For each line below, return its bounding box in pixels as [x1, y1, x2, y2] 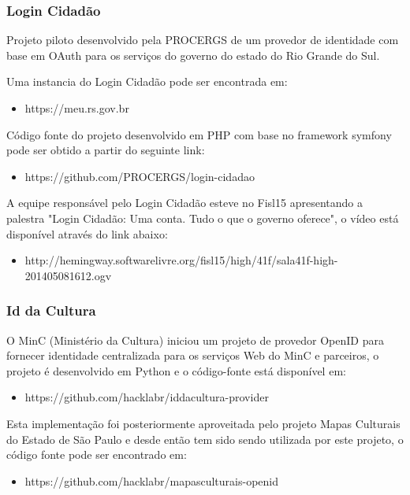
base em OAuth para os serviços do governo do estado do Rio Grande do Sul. [6, 46, 380, 63]
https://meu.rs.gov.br [24, 100, 129, 116]
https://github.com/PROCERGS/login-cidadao [24, 168, 255, 184]
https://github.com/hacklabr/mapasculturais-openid [24, 472, 278, 489]
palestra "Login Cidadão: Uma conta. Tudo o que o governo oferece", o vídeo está [6, 209, 399, 226]
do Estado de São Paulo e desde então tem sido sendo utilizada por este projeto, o [6, 430, 404, 447]
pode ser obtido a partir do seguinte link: [6, 142, 205, 158]
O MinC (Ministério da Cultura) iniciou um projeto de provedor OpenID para [6, 331, 384, 348]
